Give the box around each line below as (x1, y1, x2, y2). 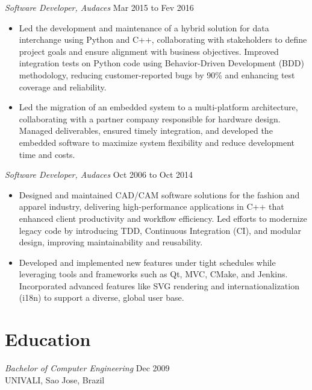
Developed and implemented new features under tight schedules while (19, 256, 276, 268)
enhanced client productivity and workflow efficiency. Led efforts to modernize (19, 212, 307, 224)
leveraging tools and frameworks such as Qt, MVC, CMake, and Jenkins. (19, 268, 288, 280)
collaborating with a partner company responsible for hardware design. (19, 112, 281, 125)
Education (5, 327, 91, 351)
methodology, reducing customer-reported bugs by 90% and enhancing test (19, 68, 295, 81)
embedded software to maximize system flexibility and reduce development (19, 136, 295, 148)
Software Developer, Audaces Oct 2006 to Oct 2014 (5, 168, 193, 181)
